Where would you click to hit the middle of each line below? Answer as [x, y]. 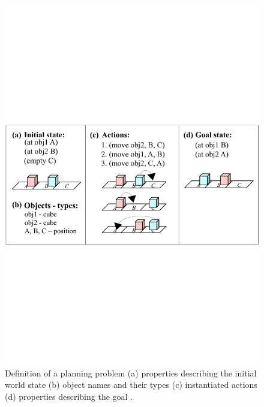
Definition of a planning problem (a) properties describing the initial [131, 373]
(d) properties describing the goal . [69, 396]
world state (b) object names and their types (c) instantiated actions [131, 385]
